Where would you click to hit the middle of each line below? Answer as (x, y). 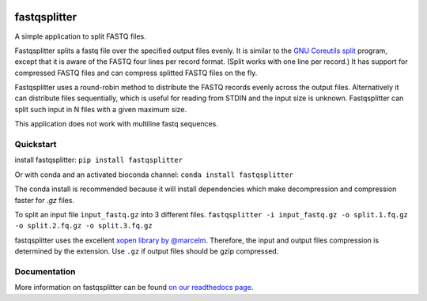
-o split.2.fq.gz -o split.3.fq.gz (84, 226)
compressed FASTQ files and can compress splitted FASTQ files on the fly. (136, 73)
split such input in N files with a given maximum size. (101, 109)
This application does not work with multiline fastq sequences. (117, 124)
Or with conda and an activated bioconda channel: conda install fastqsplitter (154, 175)
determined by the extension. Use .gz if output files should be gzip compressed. (147, 251)
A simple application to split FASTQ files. (80, 36)
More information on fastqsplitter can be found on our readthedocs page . (134, 288)
